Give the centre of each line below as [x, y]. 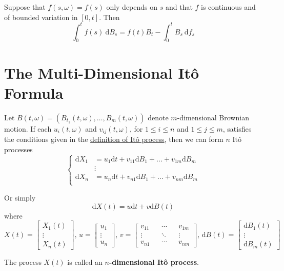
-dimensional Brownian [213, 117]
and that [179, 7]
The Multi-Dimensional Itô [102, 72]
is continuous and [228, 7]
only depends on [132, 7]
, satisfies [237, 128]
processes [18, 149]
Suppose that [25, 7]
